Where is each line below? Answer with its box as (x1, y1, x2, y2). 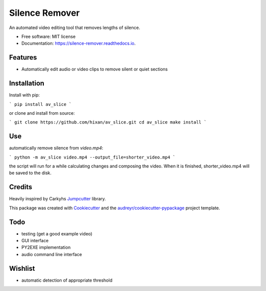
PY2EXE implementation (21, 244, 71, 251)
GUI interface (21, 237, 49, 243)
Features (9, 53, 37, 62)
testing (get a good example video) (21, 230, 93, 236)
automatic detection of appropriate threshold (21, 277, 113, 283)
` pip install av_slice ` (9, 101, 72, 107)
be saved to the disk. (9, 170, 52, 176)
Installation (9, 79, 44, 88)
